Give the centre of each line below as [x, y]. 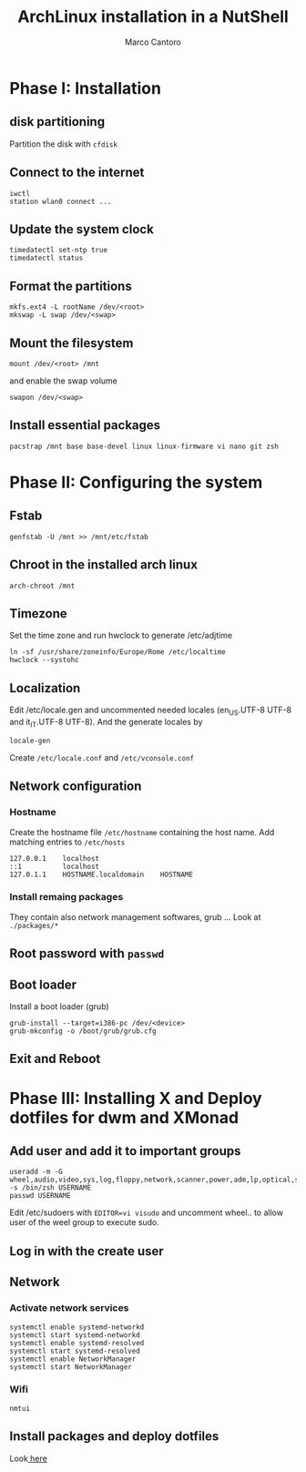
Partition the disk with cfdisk [64, 144]
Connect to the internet [77, 173]
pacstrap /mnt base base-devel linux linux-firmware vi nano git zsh [144, 446]
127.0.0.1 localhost [55, 858]
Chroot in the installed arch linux [104, 565]
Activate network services [69, 1308]
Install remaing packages [66, 897]
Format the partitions [71, 286]
